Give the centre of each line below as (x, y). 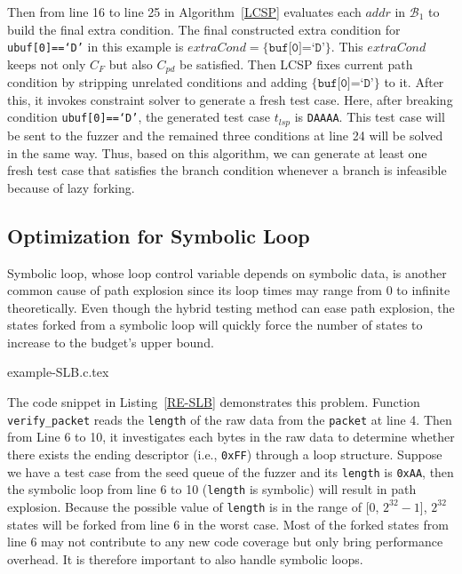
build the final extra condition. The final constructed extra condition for (204, 29)
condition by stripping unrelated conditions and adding (157, 82)
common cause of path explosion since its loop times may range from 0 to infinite (229, 290)
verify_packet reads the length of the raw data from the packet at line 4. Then (230, 419)
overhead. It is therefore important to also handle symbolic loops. (185, 558)
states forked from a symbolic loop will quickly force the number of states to (215, 325)
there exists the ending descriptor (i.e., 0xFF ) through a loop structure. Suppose (225, 454)
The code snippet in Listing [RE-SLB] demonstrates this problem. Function (214, 402)
